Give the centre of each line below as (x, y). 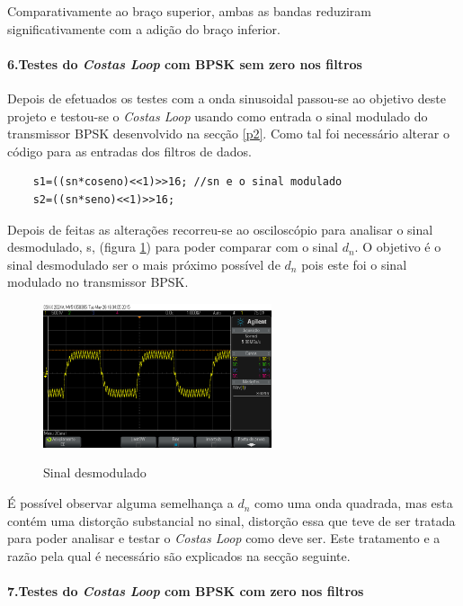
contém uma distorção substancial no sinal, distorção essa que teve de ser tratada (231, 520)
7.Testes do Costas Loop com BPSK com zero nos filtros (186, 591)
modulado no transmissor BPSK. (98, 282)
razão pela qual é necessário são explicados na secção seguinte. (179, 555)
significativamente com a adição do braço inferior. (144, 28)
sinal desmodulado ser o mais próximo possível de (144, 264)
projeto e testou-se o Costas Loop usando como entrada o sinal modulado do (218, 116)
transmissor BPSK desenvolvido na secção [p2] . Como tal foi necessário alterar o (228, 134)
